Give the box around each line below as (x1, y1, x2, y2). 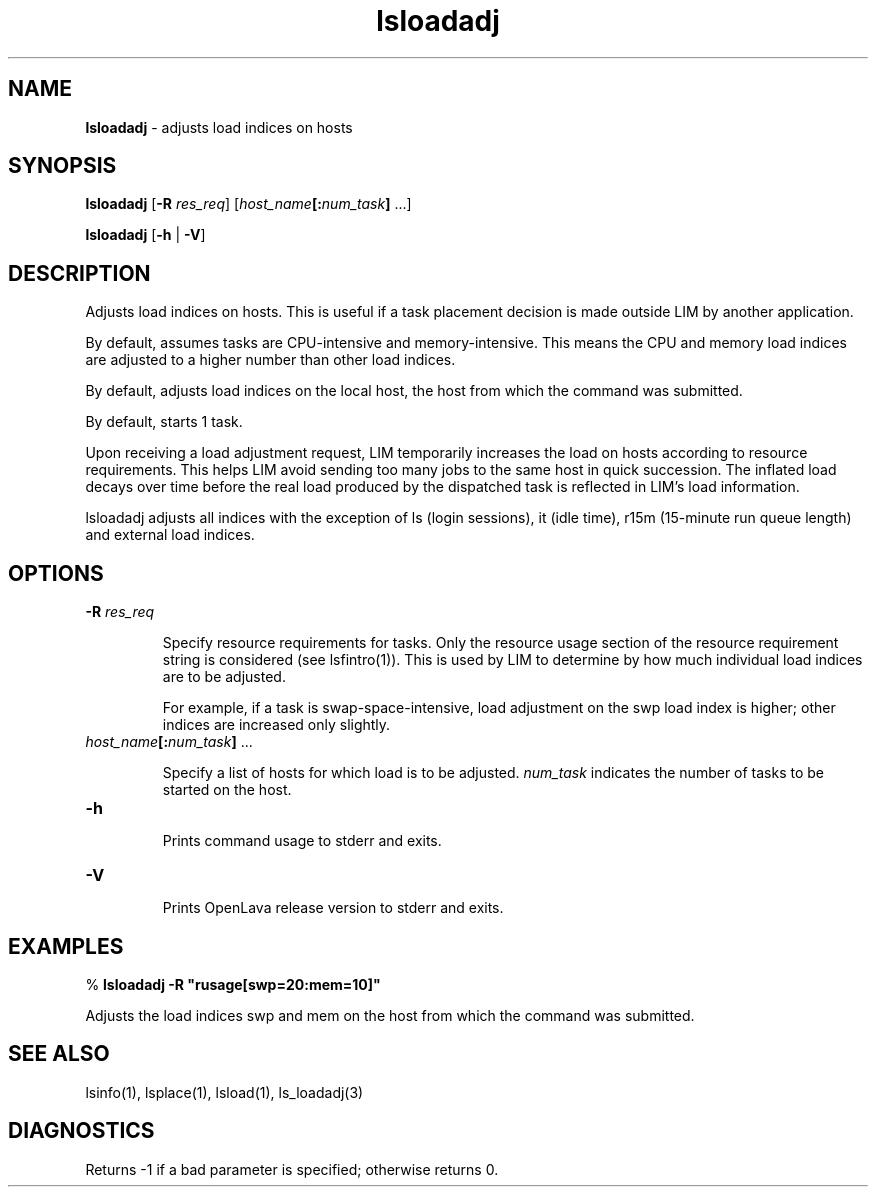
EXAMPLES (8, 933, 124, 959)
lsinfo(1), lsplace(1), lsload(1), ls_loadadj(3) (85, 1083, 364, 1101)
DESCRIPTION (8, 260, 151, 286)
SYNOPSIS (8, 153, 117, 179)
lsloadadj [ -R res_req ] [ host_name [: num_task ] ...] (85, 195, 412, 213)
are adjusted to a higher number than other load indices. (85, 351, 456, 369)
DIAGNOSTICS (8, 1118, 155, 1144)
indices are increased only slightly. (162, 716, 391, 734)
